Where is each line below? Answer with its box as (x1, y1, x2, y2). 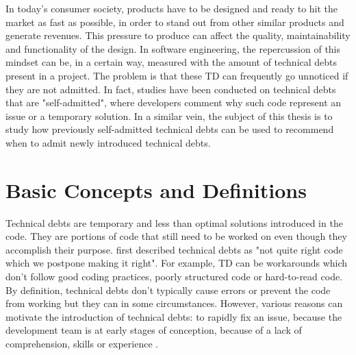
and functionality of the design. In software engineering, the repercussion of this (5, 41, 341, 56)
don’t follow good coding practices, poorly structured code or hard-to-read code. (5, 269, 343, 284)
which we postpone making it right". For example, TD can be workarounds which (5, 256, 348, 270)
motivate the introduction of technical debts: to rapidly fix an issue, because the (5, 309, 342, 323)
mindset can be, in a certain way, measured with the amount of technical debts (5, 55, 338, 69)
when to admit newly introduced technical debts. (5, 135, 211, 149)
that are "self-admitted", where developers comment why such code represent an (5, 95, 342, 110)
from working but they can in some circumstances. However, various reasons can (5, 296, 343, 310)
